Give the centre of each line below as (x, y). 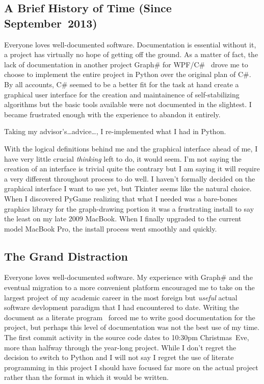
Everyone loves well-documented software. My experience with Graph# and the (128, 277)
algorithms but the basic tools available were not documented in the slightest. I (128, 104)
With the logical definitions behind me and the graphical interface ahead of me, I (131, 148)
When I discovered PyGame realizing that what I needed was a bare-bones (121, 198)
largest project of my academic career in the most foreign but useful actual (121, 297)
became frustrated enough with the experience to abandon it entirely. (112, 114)
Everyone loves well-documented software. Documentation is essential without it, (130, 44)
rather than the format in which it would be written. (86, 377)
